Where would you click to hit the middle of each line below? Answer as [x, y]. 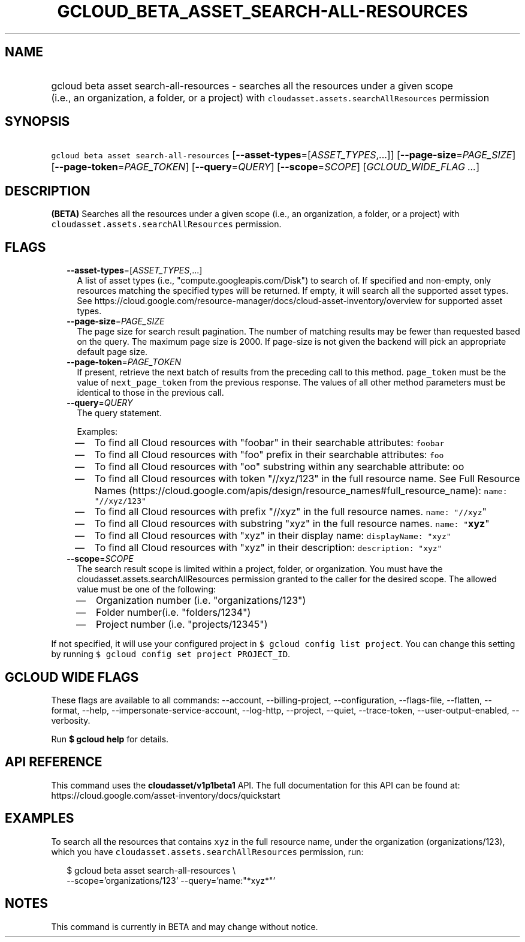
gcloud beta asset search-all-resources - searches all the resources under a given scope [252, 85]
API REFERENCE [54, 762]
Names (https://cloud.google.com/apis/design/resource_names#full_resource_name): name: [301, 491]
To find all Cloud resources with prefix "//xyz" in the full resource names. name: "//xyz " [290, 512]
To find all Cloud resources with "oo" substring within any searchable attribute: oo [279, 467]
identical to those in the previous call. [150, 393]
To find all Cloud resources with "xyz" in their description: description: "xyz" [268, 548]
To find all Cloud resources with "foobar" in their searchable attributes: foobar [269, 443]
